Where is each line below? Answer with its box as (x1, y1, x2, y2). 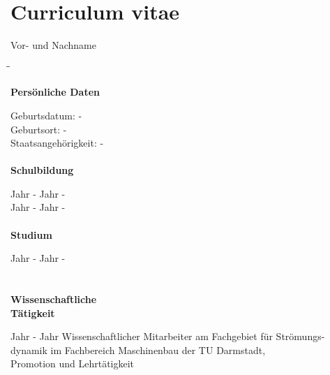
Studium (10, 227, 52, 242)
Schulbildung (10, 163, 74, 177)
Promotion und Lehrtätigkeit (10, 356, 135, 371)
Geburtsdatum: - (10, 108, 82, 122)
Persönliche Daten (10, 84, 100, 99)
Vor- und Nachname (10, 38, 96, 52)
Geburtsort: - (10, 122, 67, 136)
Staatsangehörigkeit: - (10, 135, 104, 150)
